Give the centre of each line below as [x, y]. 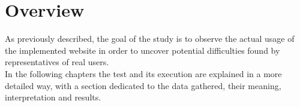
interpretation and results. [53, 97]
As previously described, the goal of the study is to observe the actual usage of [150, 39]
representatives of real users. [57, 62]
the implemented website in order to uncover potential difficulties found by [142, 50]
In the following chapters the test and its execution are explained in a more [143, 73]
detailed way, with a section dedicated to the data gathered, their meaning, [143, 85]
